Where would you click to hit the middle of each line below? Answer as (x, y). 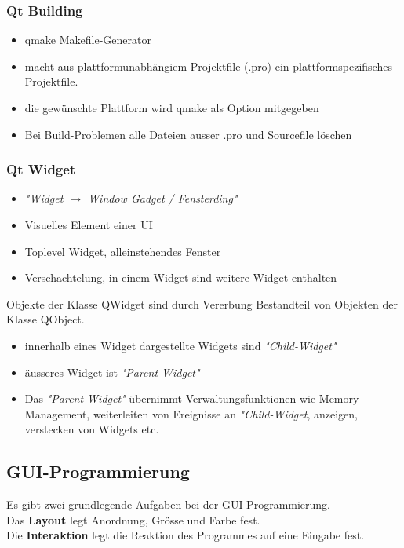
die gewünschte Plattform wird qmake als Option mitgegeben (172, 108)
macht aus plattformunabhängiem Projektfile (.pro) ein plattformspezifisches (208, 66)
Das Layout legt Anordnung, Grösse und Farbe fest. (133, 519)
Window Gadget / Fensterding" (163, 198)
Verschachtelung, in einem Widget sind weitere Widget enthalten (181, 278)
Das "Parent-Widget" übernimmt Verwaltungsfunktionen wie (170, 398)
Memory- (341, 398)
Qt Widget (41, 169)
